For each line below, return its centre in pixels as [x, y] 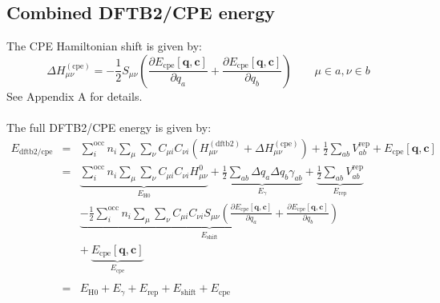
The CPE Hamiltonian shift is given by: [105, 46]
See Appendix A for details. [75, 96]
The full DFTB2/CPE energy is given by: [109, 127]
